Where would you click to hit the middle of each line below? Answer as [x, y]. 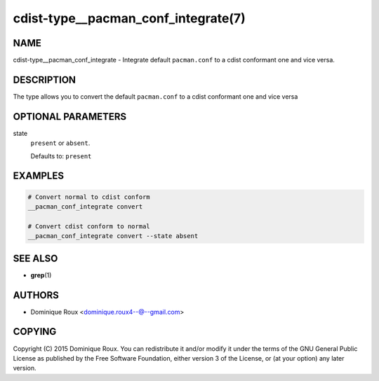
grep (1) [41, 275]
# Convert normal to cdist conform [89, 197]
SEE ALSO [35, 258]
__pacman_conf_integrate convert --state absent [113, 236]
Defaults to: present [61, 156]
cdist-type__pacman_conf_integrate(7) [129, 18]
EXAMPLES [39, 176]
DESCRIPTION [45, 79]
